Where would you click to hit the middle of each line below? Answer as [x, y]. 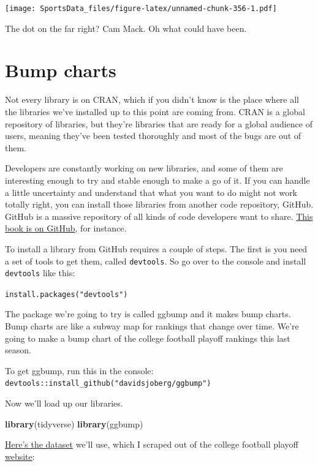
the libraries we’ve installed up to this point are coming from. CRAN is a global [155, 111]
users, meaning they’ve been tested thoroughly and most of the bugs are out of [153, 136]
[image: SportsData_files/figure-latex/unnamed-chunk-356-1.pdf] [141, 9]
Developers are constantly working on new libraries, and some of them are [144, 168]
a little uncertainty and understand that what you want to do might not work [151, 192]
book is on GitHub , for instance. [66, 228]
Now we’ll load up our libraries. [64, 403]
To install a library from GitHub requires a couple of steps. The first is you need [156, 248]
